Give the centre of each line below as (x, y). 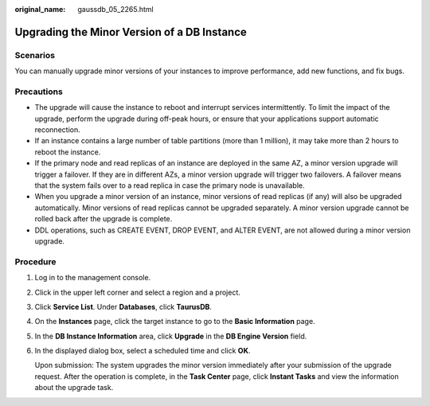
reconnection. (57, 130)
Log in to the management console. (93, 278)
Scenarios (35, 55)
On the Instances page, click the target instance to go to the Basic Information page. (175, 322)
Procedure (35, 261)
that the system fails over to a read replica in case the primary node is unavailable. (170, 185)
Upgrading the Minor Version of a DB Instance (131, 32)
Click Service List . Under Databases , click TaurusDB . (123, 306)
